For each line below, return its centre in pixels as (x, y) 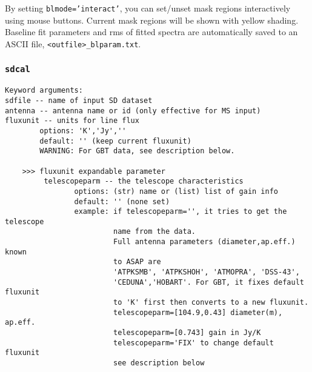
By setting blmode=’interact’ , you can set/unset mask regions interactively (148, 8)
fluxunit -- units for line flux (72, 121)
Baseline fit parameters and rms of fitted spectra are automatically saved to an (151, 32)
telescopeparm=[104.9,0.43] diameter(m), (198, 312)
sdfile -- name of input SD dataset (79, 100)
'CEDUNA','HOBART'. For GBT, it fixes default (208, 282)
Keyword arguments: (44, 91)
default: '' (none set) (122, 201)
